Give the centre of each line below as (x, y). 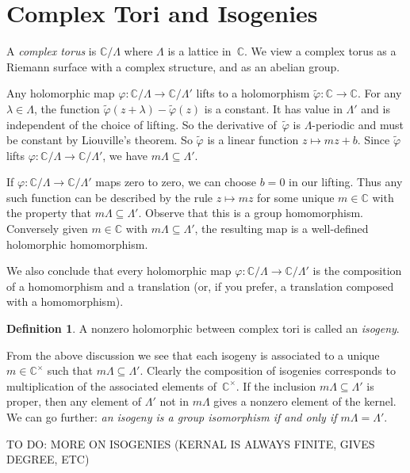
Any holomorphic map (61, 93)
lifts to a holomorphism (253, 93)
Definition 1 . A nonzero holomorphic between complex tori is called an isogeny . (203, 328)
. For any (379, 93)
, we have (125, 155)
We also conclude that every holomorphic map (119, 271)
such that (70, 370)
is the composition (357, 271)
